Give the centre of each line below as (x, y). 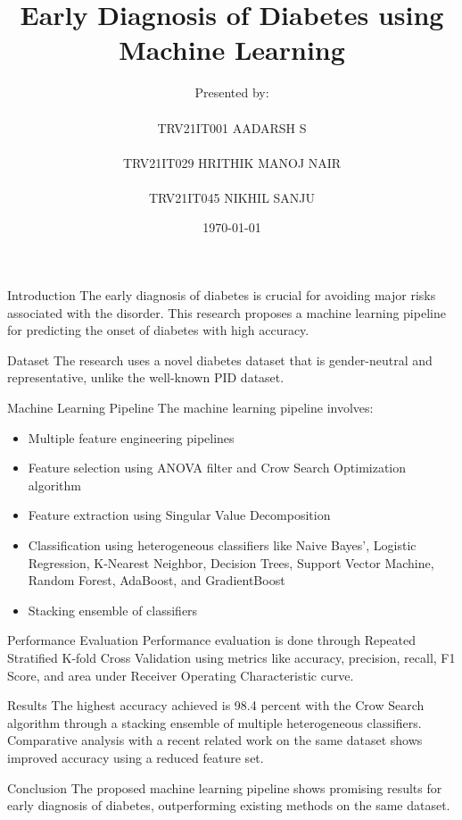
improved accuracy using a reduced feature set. (136, 757)
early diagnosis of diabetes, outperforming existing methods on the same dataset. (229, 805)
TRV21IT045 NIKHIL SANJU (232, 197)
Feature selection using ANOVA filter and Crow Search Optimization (217, 468)
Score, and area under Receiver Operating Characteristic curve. (181, 675)
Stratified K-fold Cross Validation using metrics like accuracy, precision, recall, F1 (231, 657)
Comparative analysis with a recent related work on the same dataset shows (215, 740)
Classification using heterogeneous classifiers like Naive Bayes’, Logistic (222, 545)
